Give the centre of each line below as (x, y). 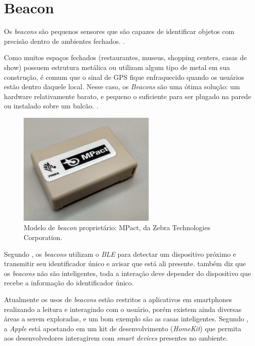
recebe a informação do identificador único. (69, 283)
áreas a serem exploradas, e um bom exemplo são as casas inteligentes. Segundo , (126, 319)
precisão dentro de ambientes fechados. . (64, 41)
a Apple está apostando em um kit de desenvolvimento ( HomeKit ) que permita (123, 328)
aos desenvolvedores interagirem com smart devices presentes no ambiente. (116, 338)
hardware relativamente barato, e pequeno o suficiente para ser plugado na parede (128, 96)
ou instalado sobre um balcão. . (51, 106)
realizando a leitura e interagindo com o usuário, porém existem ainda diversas (123, 309)
